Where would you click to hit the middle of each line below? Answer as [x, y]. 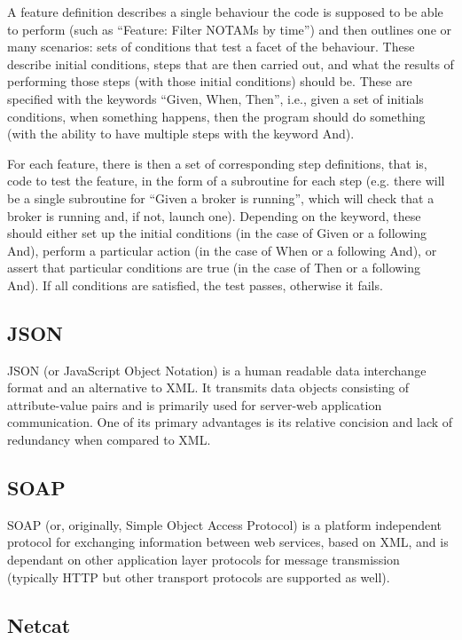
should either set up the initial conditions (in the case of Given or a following [217, 233]
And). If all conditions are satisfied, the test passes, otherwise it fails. [195, 284]
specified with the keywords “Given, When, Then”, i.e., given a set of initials [215, 98]
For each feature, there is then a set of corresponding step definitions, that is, [217, 163]
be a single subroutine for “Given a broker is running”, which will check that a [221, 198]
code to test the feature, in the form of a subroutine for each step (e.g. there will [226, 181]
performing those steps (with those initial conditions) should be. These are [210, 81]
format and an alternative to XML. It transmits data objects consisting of [208, 387]
